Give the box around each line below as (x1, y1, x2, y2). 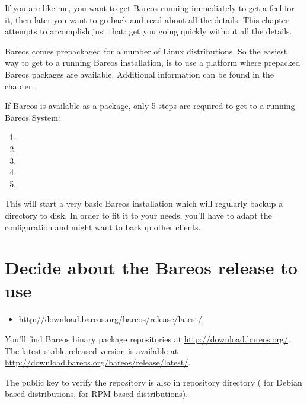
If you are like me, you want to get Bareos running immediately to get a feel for (5, 2, 295, 14)
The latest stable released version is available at (5, 344, 178, 357)
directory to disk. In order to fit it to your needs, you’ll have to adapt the (5, 209, 272, 221)
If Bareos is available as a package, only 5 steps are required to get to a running (5, 100, 295, 112)
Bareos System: (5, 111, 60, 123)
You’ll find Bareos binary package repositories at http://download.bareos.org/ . (5, 333, 290, 345)
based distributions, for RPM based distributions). (5, 387, 188, 400)
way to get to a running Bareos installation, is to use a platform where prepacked (5, 56, 300, 69)
